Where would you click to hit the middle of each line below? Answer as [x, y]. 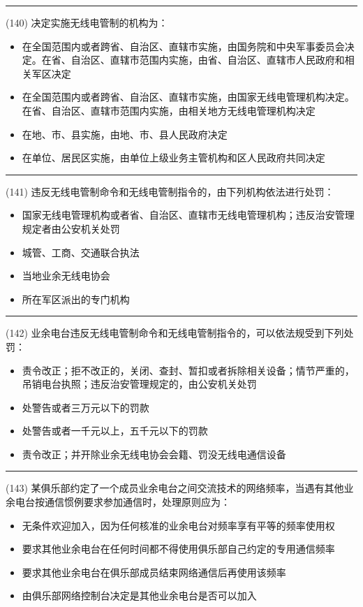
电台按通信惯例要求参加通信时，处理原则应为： [123, 502]
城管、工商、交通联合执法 [81, 252]
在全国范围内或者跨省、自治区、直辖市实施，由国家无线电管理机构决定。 [188, 97]
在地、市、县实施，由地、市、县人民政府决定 [125, 134]
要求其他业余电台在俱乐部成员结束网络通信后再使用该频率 [154, 572]
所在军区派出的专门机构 [76, 299]
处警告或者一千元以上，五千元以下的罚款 [115, 431]
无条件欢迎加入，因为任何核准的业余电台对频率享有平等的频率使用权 [178, 525]
